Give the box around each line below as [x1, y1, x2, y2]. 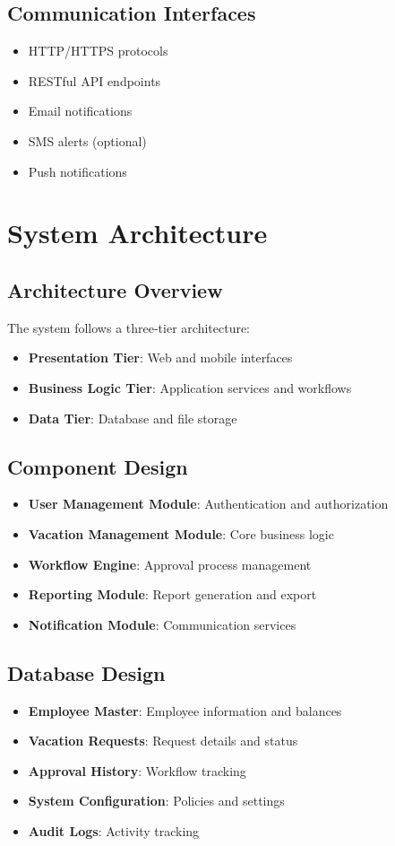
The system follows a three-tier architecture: [7, 318, 251, 336]
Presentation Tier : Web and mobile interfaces [28, 348, 293, 367]
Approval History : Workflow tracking [28, 761, 246, 780]
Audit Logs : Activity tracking [28, 821, 200, 840]
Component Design [7, 452, 188, 480]
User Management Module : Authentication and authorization [28, 494, 389, 513]
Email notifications [28, 101, 133, 120]
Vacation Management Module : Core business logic [28, 524, 334, 543]
